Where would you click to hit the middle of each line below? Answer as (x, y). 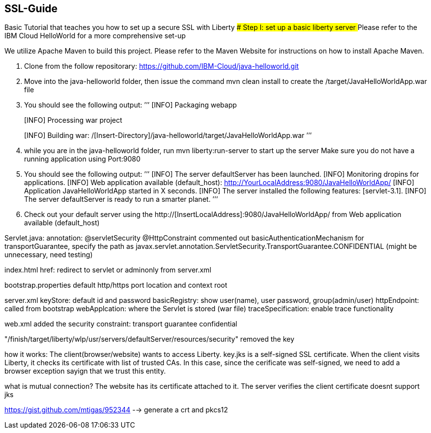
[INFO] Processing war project (73, 120)
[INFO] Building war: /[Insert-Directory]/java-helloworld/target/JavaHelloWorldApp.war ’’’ (168, 135)
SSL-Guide (31, 9)
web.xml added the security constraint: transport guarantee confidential (121, 324)
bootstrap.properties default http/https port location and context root (116, 285)
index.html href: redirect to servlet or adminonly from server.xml (108, 270)
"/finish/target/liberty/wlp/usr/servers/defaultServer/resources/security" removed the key (149, 339)
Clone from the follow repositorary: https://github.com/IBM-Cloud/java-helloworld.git (161, 66)
